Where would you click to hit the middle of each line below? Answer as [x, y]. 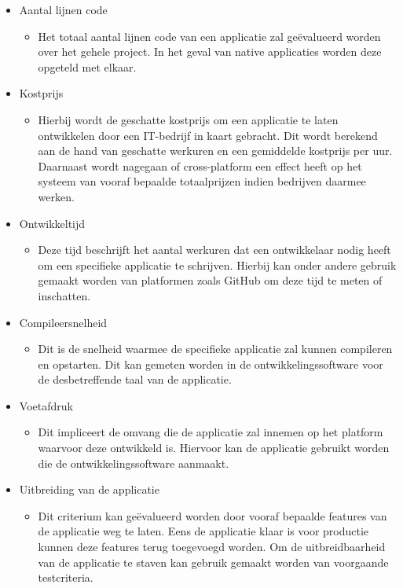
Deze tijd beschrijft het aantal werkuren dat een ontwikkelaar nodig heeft [214, 250]
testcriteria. [66, 577]
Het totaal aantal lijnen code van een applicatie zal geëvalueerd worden [209, 36]
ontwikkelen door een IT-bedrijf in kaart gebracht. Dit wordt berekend [208, 135]
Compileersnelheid [63, 322]
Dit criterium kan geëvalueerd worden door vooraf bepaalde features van [212, 515]
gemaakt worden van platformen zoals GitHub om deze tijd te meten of [210, 280]
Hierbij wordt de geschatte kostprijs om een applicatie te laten [188, 119]
